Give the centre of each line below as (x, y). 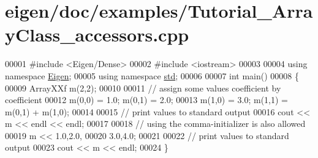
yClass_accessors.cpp (97, 34)
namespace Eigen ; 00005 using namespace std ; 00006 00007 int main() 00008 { (152, 75)
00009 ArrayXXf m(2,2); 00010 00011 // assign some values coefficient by (143, 88)
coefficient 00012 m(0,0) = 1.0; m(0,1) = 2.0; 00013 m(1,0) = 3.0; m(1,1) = (146, 100)
